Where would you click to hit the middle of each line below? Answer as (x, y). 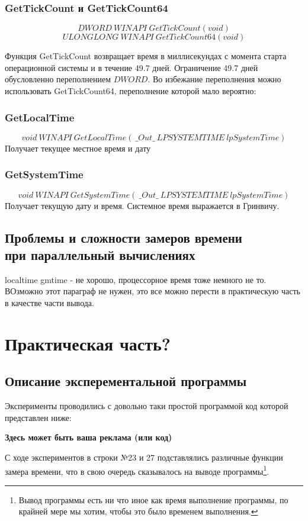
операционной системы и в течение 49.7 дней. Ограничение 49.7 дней (131, 67)
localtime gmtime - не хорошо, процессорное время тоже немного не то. (136, 279)
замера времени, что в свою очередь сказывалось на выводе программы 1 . (137, 470)
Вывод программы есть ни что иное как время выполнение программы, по (153, 499)
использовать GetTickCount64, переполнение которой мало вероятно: (131, 91)
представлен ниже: (38, 417)
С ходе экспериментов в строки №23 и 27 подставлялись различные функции (144, 457)
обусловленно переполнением (58, 79)
